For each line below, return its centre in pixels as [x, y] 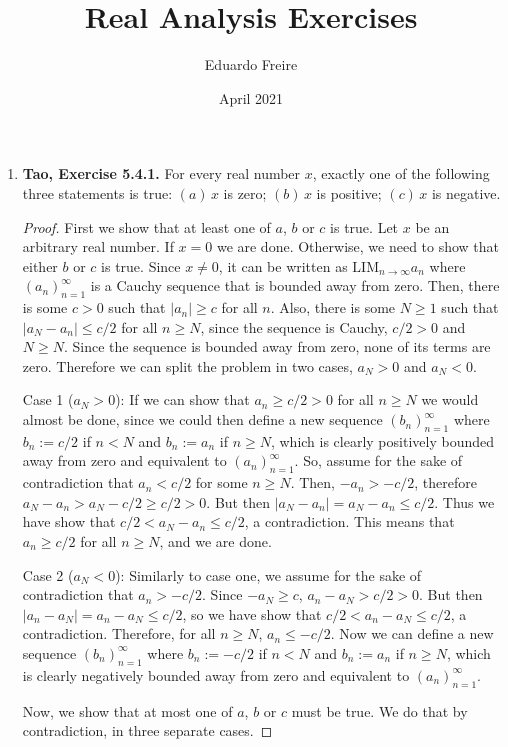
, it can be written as [283, 265]
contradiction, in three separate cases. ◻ [147, 730]
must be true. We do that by [379, 710]
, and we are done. [215, 541]
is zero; [245, 192]
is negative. [466, 192]
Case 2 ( [48, 574]
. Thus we [464, 501]
